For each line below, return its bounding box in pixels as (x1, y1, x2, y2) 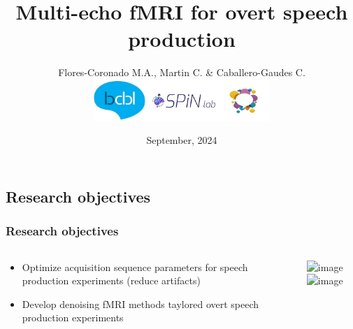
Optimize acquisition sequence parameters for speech (22, 259, 248, 274)
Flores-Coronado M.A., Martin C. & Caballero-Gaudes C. (58, 65, 305, 80)
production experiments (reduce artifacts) (22, 273, 201, 288)
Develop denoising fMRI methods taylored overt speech (22, 296, 259, 311)
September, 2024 (146, 133, 217, 147)
